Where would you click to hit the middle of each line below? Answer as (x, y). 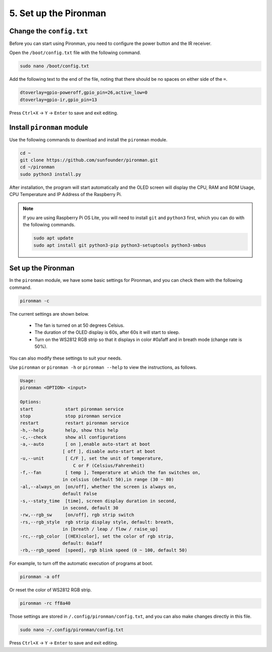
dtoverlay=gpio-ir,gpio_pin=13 (59, 99)
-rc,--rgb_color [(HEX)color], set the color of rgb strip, (97, 536)
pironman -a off (40, 577)
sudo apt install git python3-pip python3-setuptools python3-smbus (120, 245)
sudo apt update (54, 238)
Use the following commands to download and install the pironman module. (88, 139)
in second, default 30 (90, 508)
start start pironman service (72, 409)
